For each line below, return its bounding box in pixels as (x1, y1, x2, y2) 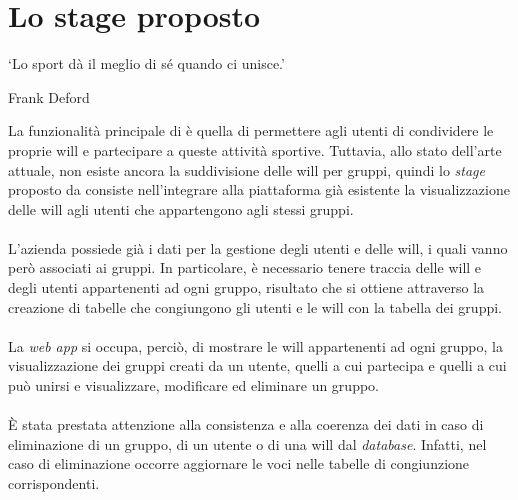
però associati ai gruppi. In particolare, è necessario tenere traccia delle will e (8, 257, 482, 278)
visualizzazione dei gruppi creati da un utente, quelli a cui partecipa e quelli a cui (8, 355, 507, 376)
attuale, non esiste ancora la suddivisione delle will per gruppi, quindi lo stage (8, 159, 485, 180)
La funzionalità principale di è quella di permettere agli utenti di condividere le (8, 120, 494, 141)
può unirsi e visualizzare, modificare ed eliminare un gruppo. (8, 375, 379, 396)
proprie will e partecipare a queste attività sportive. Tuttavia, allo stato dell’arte (8, 139, 502, 160)
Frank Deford (8, 86, 90, 107)
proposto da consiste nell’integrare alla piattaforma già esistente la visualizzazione (8, 179, 510, 200)
